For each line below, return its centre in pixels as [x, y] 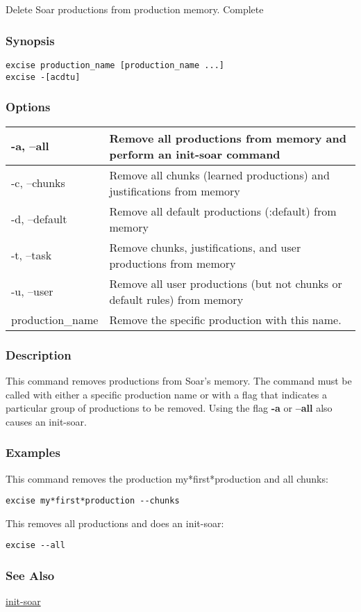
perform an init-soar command [195, 154]
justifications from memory [175, 191]
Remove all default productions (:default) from [223, 211]
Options [28, 107]
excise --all [35, 546]
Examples [33, 452]
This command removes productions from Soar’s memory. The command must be [179, 380]
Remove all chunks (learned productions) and [219, 175]
